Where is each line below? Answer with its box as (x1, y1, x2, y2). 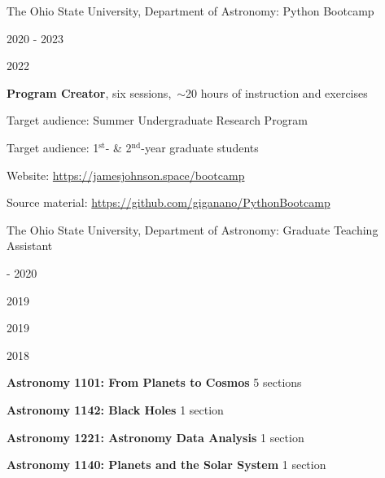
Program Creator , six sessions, (7, 84, 172, 101)
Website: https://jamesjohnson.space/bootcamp (7, 166, 245, 183)
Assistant (7, 237, 53, 254)
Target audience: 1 (7, 138, 99, 156)
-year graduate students (141, 138, 259, 156)
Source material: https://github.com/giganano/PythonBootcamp (7, 194, 330, 211)
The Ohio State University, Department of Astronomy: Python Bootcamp (7, 2, 374, 19)
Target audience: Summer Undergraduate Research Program (7, 112, 308, 129)
